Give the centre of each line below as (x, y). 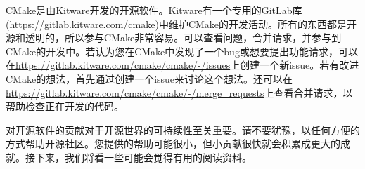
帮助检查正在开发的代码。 (65, 106)
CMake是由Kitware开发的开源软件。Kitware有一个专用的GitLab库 (154, 10)
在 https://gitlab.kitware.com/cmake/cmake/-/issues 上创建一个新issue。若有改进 (182, 65)
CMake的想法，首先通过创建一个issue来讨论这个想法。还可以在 (149, 78)
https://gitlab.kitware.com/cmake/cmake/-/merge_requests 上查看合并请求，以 (179, 92)
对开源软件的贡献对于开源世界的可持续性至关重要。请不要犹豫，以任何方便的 (183, 129)
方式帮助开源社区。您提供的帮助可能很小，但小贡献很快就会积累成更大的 (173, 143)
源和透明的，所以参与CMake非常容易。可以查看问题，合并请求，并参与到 (174, 38)
